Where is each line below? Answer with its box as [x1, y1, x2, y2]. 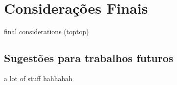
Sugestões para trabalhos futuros [4, 50, 174, 65]
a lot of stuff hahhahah [4, 73, 73, 83]
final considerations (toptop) [4, 26, 89, 37]
